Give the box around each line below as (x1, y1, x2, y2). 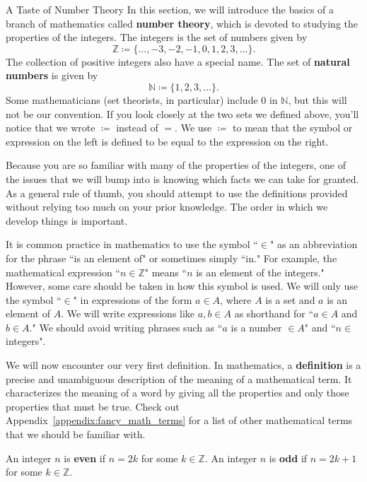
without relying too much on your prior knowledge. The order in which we (6, 199, 328, 214)
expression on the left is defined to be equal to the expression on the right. (6, 134, 329, 148)
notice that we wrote (6, 120, 95, 135)
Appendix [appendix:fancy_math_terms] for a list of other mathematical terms (6, 413, 353, 428)
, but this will (288, 92, 347, 107)
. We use (175, 120, 212, 135)
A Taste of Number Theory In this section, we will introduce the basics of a (6, 2, 334, 16)
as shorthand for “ (234, 306, 314, 321)
